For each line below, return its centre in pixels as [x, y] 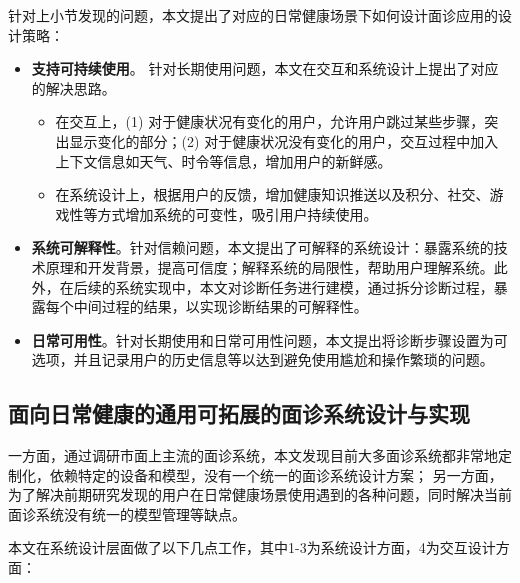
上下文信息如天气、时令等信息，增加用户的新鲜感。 [223, 160]
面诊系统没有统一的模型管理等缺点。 [127, 513]
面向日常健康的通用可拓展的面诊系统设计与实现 [239, 413]
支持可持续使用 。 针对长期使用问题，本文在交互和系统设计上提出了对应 [265, 68]
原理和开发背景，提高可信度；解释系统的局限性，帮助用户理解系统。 [269, 266]
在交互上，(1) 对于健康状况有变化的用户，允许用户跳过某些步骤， [270, 121]
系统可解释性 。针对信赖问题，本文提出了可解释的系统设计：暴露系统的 [262, 247]
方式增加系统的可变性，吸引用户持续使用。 [237, 213]
